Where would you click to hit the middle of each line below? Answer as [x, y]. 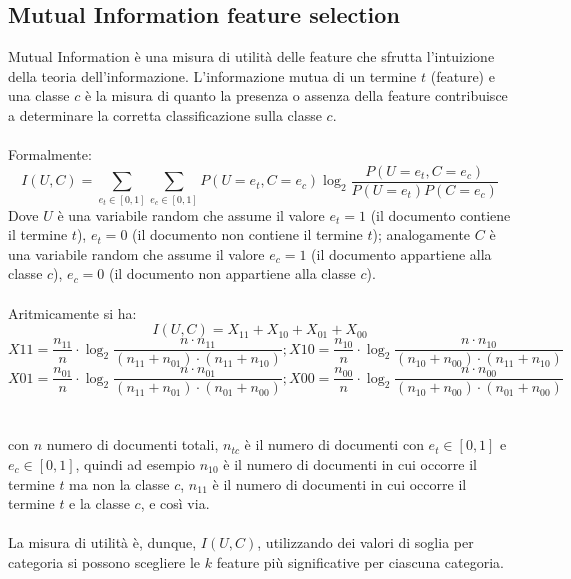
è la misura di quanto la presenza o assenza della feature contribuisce [296, 95]
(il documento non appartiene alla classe [232, 273]
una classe [39, 95]
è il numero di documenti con [334, 444]
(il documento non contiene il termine [247, 234]
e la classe [99, 503]
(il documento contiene [440, 214]
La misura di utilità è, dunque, [102, 542]
